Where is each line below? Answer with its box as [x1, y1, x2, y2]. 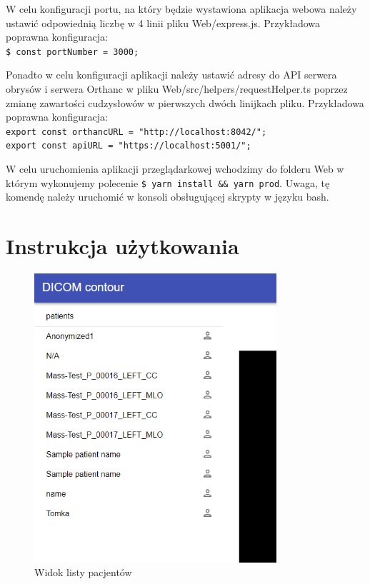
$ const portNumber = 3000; [6, 46, 139, 57]
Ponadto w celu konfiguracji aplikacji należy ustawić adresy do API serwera [6, 67, 337, 82]
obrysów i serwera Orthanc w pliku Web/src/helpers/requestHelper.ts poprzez [6, 81, 348, 96]
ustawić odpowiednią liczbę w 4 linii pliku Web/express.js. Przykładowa [6, 15, 321, 30]
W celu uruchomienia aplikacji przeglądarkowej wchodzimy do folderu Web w [6, 161, 344, 176]
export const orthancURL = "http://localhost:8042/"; [6, 126, 267, 137]
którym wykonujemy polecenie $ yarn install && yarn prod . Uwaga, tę [6, 175, 330, 190]
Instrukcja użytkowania [6, 231, 239, 261]
